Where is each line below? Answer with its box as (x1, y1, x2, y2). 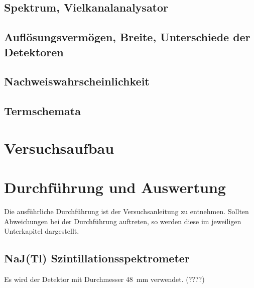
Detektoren (4, 44, 64, 59)
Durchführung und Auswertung (4, 177, 226, 198)
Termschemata (4, 103, 81, 119)
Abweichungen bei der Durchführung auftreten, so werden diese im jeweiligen (4, 216, 241, 226)
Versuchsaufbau (4, 137, 114, 158)
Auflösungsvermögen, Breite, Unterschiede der (4, 29, 250, 45)
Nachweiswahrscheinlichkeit (4, 73, 150, 89)
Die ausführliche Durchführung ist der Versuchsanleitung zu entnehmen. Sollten (4, 206, 249, 217)
